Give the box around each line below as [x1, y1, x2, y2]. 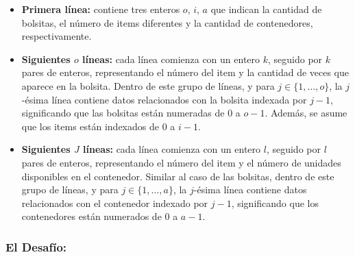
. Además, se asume [265, 106, 347, 120]
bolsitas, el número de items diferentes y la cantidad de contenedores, [21, 15, 313, 29]
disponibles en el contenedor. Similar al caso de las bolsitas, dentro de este [21, 169, 334, 183]
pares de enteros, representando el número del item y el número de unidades [21, 155, 341, 169]
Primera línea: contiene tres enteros [21, 2, 180, 16]
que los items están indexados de [21, 119, 159, 133]
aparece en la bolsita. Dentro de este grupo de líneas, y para [21, 78, 275, 93]
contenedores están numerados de [21, 209, 162, 223]
